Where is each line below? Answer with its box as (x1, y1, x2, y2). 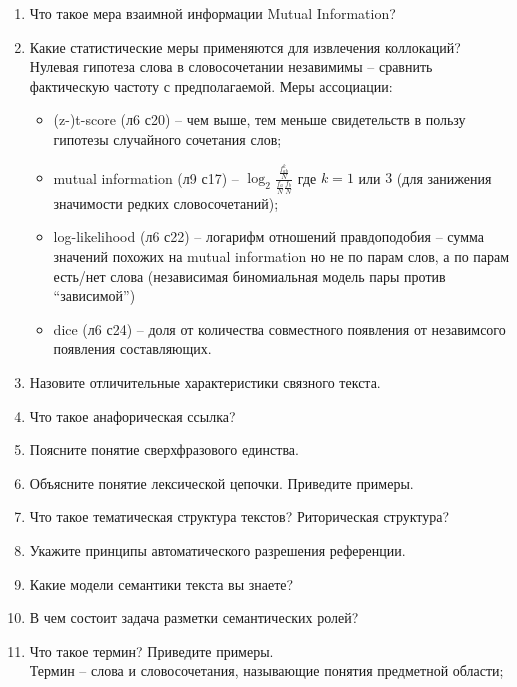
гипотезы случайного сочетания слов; (53, 128, 282, 149)
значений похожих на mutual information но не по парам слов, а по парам (53, 245, 510, 266)
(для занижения (396, 167, 492, 188)
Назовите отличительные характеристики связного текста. (29, 371, 381, 392)
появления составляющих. (53, 338, 212, 359)
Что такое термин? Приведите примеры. (29, 640, 274, 661)
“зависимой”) (53, 285, 136, 306)
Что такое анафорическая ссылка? (29, 405, 236, 426)
